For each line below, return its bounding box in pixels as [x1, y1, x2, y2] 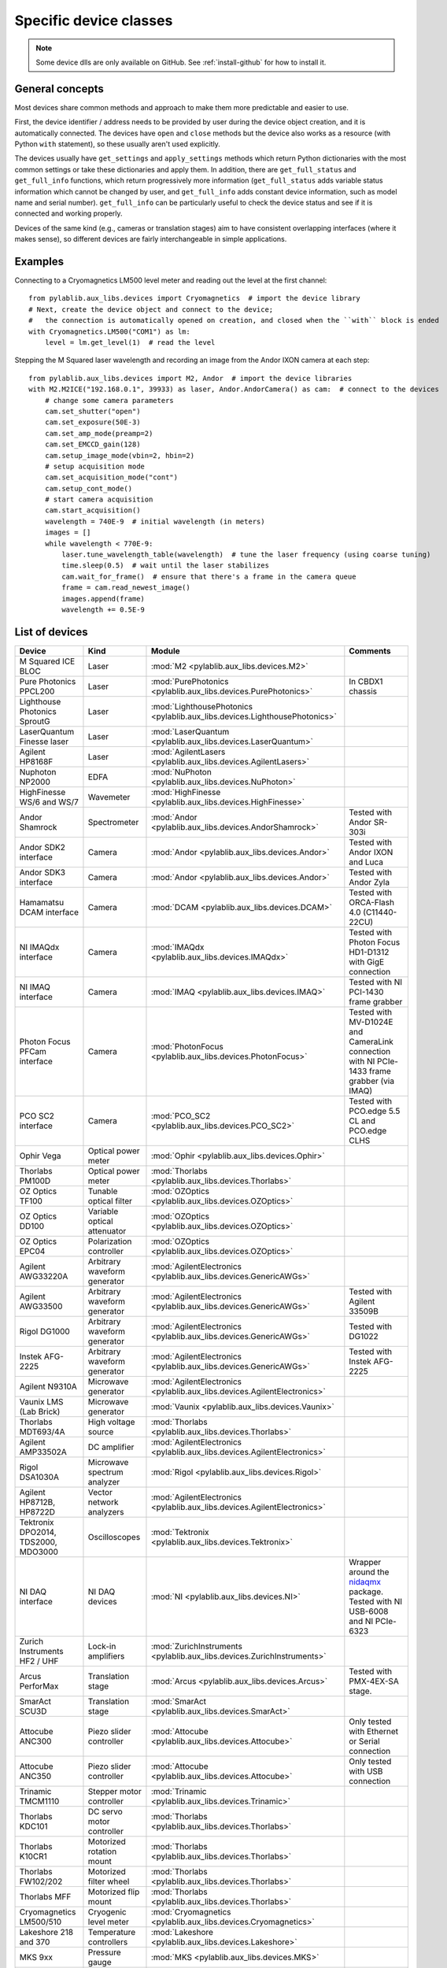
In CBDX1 [349, 675, 383, 686]
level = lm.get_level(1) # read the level [44, 338, 216, 346]
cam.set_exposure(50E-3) [44, 418, 141, 427]
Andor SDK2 [19, 842, 66, 853]
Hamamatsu [19, 897, 65, 908]
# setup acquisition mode [44, 461, 146, 471]
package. [349, 1586, 384, 1597]
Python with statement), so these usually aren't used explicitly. [14, 139, 220, 149]
